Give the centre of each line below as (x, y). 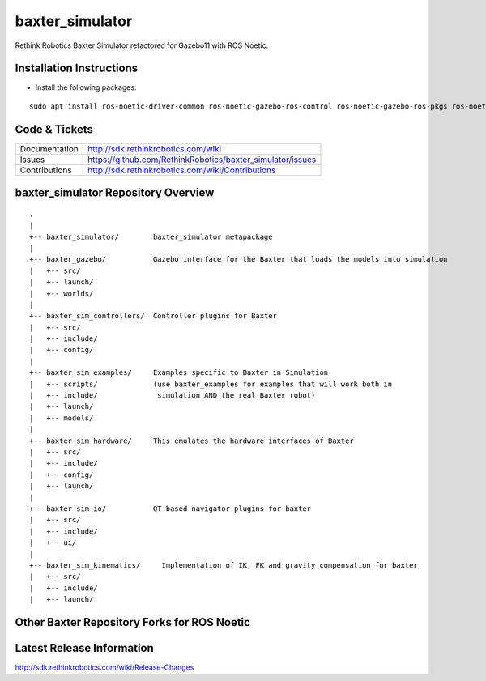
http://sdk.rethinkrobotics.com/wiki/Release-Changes (104, 667)
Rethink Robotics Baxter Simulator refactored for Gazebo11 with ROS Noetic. (142, 45)
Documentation (49, 148)
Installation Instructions (77, 68)
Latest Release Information (84, 648)
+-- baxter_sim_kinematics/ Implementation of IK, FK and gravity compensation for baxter (224, 565)
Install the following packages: (86, 87)
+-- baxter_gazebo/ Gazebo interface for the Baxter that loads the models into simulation (239, 260)
